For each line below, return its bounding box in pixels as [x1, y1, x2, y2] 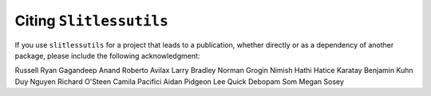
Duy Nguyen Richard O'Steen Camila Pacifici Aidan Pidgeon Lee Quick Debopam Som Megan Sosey [14, 76, 345, 86]
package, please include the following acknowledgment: [14, 51, 200, 60]
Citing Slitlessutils [14, 12, 169, 29]
